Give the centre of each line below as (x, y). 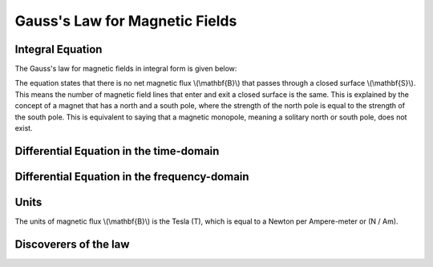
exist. (24, 128)
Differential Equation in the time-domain (117, 151)
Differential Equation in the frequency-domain (132, 176)
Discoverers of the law (72, 244)
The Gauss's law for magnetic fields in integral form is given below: (126, 69)
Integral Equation (59, 49)
